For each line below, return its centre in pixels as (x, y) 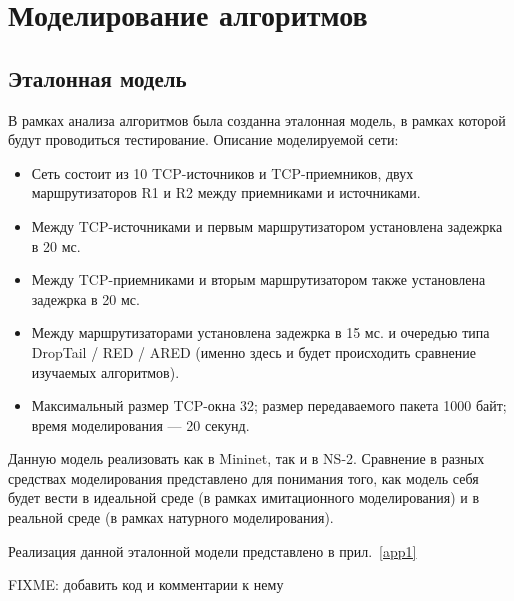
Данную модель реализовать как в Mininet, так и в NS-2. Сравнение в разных (246, 458)
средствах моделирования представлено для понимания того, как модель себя (243, 477)
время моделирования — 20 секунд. (140, 424)
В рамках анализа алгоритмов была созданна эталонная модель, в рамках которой (257, 119)
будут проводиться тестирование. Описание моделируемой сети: (203, 139)
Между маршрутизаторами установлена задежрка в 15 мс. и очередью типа (260, 332)
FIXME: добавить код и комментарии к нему (146, 584)
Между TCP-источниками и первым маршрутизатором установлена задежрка (267, 225)
